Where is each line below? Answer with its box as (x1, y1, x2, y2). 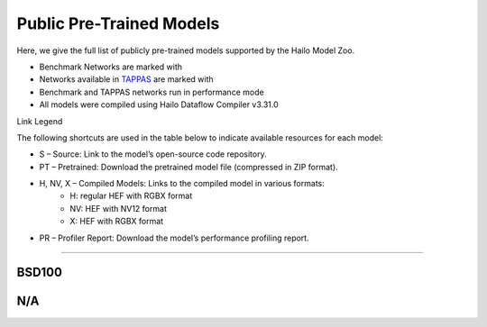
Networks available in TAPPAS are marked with (39, 74, 214, 85)
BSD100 (16, 265, 63, 280)
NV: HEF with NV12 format (69, 203, 167, 213)
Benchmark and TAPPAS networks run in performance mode (39, 86, 265, 97)
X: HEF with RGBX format (69, 216, 164, 227)
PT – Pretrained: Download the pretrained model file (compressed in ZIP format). (39, 161, 338, 172)
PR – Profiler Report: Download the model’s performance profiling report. (39, 232, 310, 243)
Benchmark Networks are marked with (39, 61, 183, 72)
